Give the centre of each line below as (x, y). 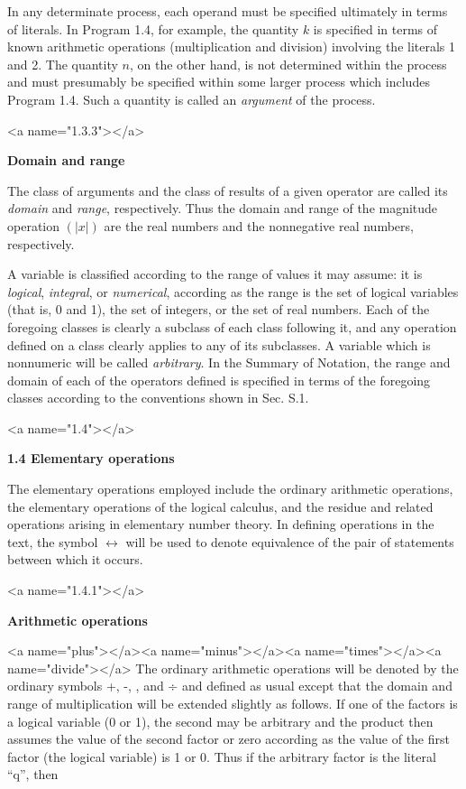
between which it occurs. (75, 559)
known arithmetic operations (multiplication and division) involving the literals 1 (232, 46)
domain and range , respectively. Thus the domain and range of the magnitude (223, 208)
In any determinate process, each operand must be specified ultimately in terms (228, 11)
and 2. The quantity (63, 64)
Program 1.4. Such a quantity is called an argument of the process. (192, 99)
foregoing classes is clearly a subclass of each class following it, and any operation (232, 326)
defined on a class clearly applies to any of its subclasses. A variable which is (219, 344)
